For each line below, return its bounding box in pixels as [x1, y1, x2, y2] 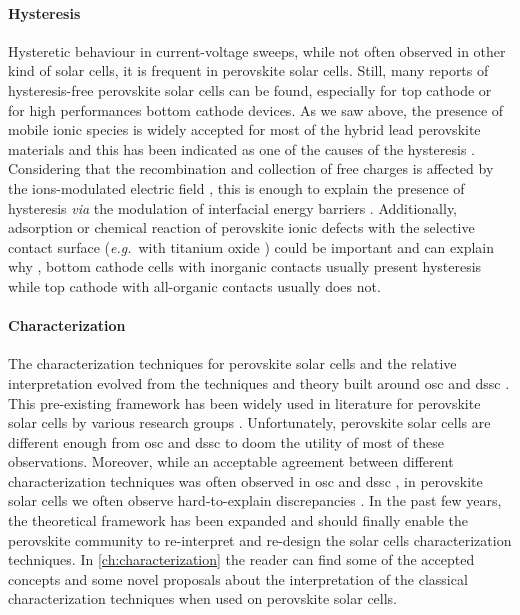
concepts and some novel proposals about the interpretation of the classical [8, 568, 468, 589]
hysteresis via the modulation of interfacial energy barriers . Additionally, [8, 197, 458, 218]
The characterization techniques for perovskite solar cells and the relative [8, 353, 457, 374]
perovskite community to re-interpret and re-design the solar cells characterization [8, 529, 512, 550]
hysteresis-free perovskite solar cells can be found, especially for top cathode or [8, 79, 492, 100]
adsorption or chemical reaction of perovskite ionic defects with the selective [8, 217, 475, 238]
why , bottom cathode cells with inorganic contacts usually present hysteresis [8, 256, 482, 277]
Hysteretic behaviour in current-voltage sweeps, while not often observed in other [8, 40, 506, 61]
